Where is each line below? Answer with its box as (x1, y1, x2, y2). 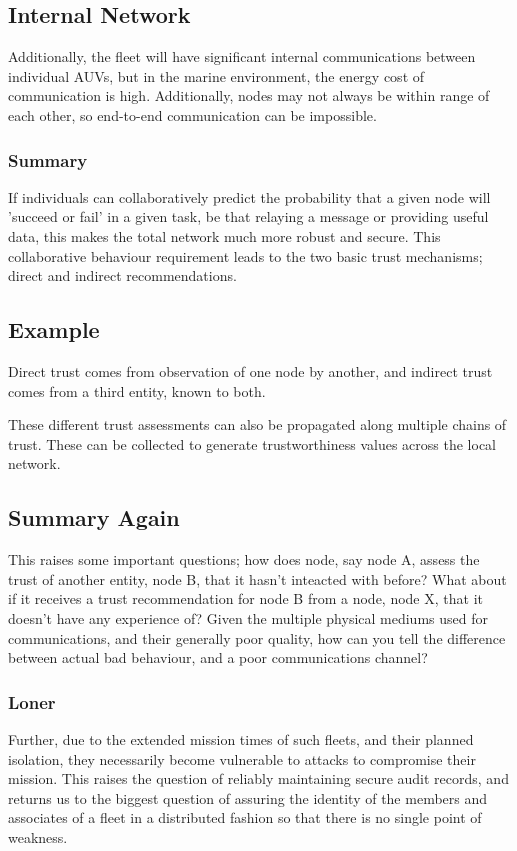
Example (8, 314, 100, 345)
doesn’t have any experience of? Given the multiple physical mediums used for (8, 607, 488, 628)
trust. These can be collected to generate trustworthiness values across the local (8, 433, 497, 454)
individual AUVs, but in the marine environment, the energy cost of (8, 65, 425, 86)
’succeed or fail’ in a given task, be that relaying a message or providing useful (8, 206, 489, 227)
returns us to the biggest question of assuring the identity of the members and (8, 787, 488, 808)
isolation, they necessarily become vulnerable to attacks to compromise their (8, 748, 476, 769)
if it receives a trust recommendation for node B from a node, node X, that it (8, 588, 483, 609)
